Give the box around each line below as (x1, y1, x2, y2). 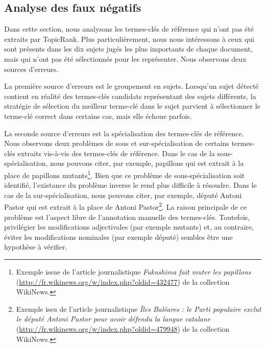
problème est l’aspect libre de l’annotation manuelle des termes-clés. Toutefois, (4, 211, 250, 222)
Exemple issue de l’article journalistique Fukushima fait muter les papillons (16, 266, 251, 277)
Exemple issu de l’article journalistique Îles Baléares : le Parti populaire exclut (16, 303, 261, 314)
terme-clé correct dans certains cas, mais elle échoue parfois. (4, 110, 192, 121)
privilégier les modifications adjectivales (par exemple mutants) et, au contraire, (4, 221, 254, 232)
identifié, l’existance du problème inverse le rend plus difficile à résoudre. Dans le (4, 180, 257, 190)
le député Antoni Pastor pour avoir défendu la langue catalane (16, 313, 211, 324)
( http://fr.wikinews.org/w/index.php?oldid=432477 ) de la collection (16, 276, 230, 287)
